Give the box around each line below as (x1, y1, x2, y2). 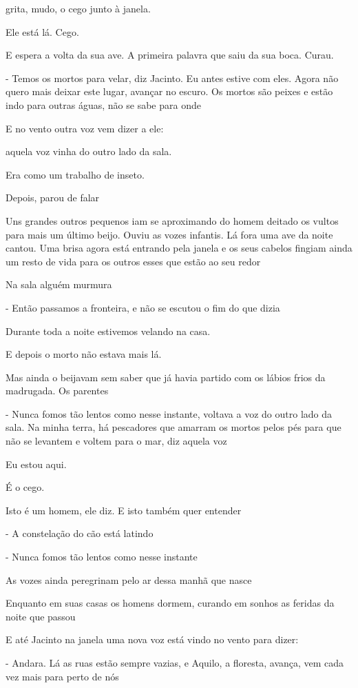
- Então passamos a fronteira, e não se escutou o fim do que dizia (6, 300, 280, 314)
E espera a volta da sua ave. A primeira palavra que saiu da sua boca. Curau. (6, 48, 334, 62)
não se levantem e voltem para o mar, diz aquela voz (6, 434, 227, 448)
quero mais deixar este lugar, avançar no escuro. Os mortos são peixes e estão (6, 84, 333, 99)
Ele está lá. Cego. (6, 24, 79, 39)
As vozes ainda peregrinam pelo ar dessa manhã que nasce (6, 572, 252, 587)
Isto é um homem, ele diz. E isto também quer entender (6, 503, 242, 517)
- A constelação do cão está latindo (6, 526, 154, 540)
